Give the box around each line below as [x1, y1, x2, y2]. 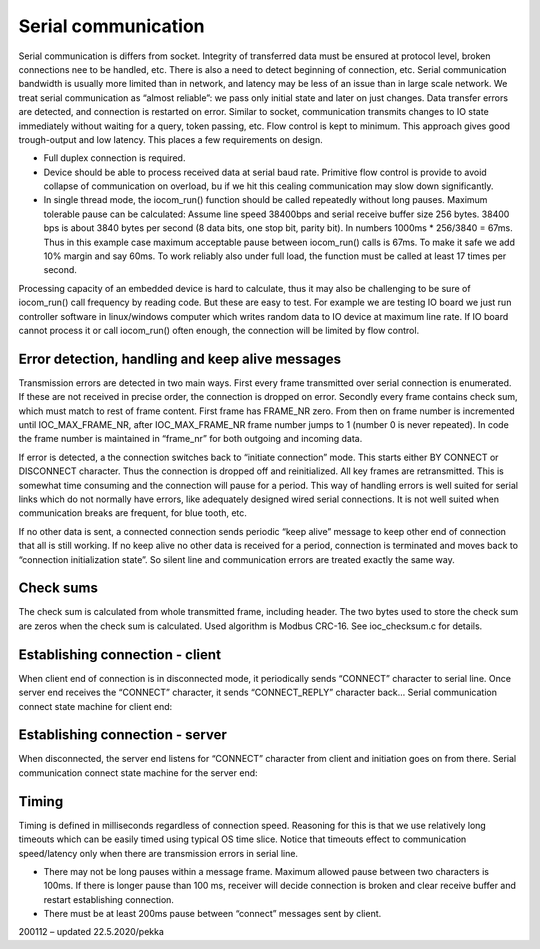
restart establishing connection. [43, 893, 175, 905]
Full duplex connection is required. [43, 152, 186, 164]
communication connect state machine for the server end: [18, 766, 259, 779]
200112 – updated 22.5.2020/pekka [18, 926, 165, 938]
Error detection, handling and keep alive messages [18, 350, 342, 367]
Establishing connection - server [18, 726, 227, 744]
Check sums [18, 580, 99, 597]
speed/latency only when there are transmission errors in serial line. [18, 847, 299, 859]
